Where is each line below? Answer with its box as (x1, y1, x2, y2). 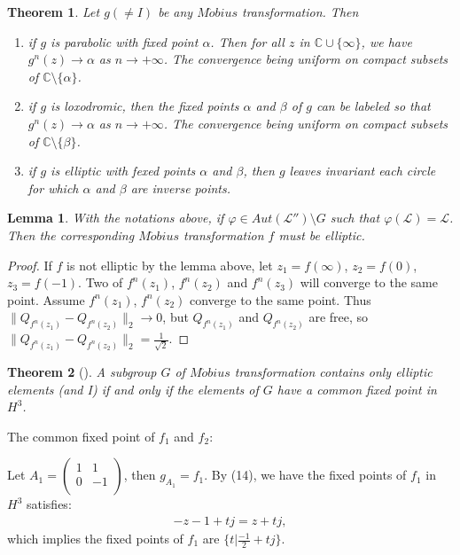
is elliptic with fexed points (51, 161, 196, 180)
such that (330, 208, 380, 227)
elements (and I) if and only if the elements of (7, 379, 259, 398)
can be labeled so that (316, 97, 431, 115)
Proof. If (7, 255, 52, 274)
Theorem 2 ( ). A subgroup (7, 363, 157, 381)
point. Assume (7, 290, 85, 309)
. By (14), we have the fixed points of (204, 465, 407, 484)
